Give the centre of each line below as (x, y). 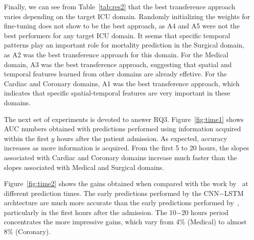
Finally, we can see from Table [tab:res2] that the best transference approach (120, 6)
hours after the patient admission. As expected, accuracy (142, 138)
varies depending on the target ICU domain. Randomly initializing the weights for (127, 16)
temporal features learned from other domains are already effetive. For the (115, 74)
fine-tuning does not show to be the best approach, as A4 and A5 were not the (122, 26)
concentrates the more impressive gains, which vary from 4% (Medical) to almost (125, 222)
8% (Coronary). (27, 231)
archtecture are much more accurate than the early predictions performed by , (122, 203)
